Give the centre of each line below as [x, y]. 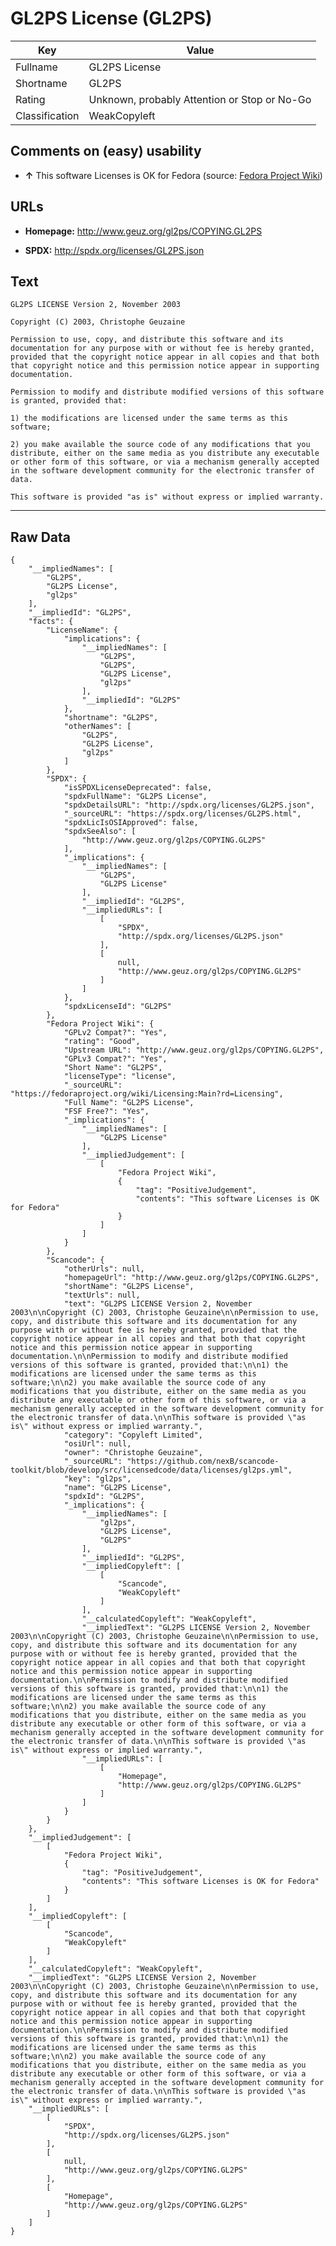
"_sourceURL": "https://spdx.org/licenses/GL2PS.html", [182, 814]
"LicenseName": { [82, 630]
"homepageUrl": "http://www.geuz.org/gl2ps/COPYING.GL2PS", [191, 1278]
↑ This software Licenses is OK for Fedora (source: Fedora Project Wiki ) [173, 175]
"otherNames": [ [97, 727]
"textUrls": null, [102, 1295]
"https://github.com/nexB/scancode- [203, 1462]
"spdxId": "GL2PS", [104, 1497]
